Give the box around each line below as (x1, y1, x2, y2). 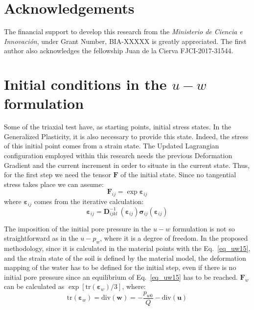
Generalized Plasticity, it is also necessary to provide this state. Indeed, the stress (4, 131, 249, 141)
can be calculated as (4, 281, 65, 291)
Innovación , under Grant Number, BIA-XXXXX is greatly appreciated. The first (4, 36, 247, 46)
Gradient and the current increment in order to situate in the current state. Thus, (4, 160, 250, 170)
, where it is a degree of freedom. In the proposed (100, 233, 248, 243)
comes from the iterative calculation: (34, 196, 144, 207)
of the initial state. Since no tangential (120, 169, 236, 180)
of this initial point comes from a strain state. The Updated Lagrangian (4, 141, 219, 151)
